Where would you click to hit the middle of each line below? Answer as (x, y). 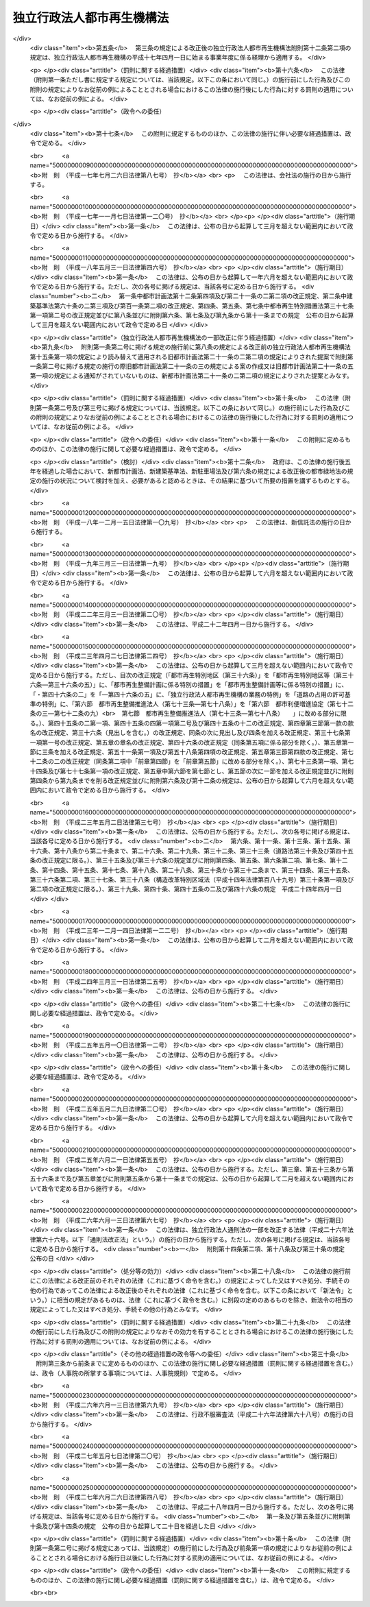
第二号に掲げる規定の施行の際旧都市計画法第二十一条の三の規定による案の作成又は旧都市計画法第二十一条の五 (198, 366)
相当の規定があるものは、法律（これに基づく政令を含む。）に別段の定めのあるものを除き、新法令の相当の (205, 1300)
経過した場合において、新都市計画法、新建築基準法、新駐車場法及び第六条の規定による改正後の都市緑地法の (194, 471)
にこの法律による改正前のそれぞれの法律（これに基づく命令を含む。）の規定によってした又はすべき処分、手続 (184, 1281)
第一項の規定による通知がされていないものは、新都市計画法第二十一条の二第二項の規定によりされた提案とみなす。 (191, 376)
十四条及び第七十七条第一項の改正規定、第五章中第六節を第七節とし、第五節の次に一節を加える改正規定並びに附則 (192, 771)
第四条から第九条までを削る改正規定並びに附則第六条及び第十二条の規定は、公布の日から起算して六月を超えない (189, 781)
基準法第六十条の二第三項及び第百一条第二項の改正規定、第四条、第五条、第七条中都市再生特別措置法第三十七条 (195, 306)
